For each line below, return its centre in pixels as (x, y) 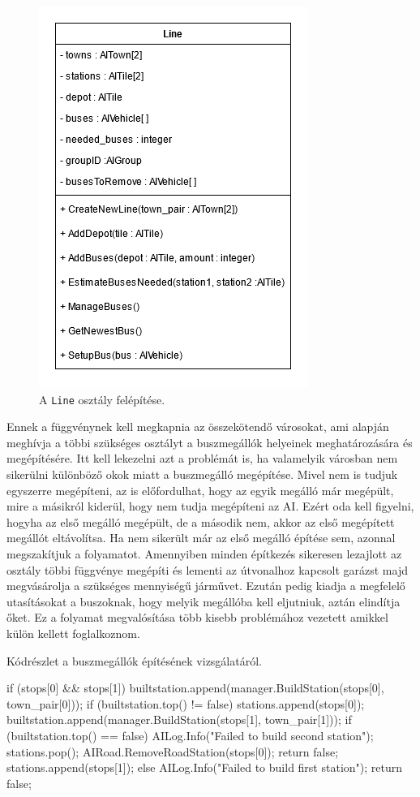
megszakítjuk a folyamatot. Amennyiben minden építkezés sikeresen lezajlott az (204, 554)
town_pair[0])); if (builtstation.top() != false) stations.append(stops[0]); (186, 703)
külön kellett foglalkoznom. (73, 633)
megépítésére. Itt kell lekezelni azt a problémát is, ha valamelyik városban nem (202, 458)
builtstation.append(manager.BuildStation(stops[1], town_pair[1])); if (179, 719)
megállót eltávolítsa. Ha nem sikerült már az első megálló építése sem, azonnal (201, 538)
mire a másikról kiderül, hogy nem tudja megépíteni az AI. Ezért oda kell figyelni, (210, 506)
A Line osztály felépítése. (102, 399)
